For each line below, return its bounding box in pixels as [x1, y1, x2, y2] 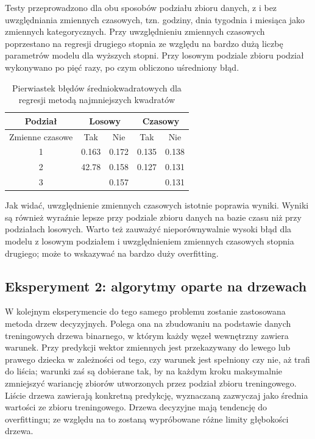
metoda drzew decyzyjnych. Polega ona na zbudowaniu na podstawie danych [5, 316, 291, 329]
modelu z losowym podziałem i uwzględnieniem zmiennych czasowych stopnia [5, 235, 294, 247]
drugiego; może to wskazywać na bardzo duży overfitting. [5, 246, 219, 259]
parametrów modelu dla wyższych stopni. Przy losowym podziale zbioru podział [5, 49, 304, 62]
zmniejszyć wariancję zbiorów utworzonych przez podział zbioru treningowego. [5, 376, 297, 389]
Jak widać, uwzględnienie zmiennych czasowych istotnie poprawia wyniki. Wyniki [5, 199, 309, 212]
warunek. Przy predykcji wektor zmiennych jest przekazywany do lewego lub [5, 341, 291, 354]
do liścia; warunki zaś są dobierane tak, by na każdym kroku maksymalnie [5, 365, 283, 377]
